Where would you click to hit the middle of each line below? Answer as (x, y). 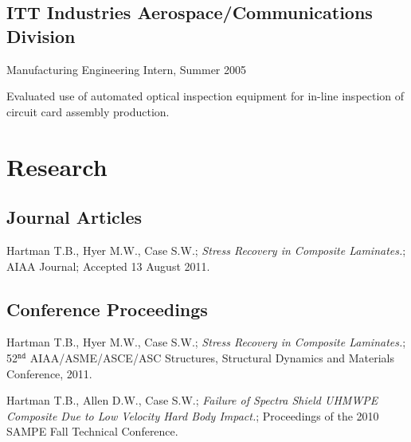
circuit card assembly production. (88, 111)
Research (57, 166)
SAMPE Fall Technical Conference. (92, 431)
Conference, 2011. (49, 373)
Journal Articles (74, 217)
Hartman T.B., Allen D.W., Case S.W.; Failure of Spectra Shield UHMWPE (192, 400)
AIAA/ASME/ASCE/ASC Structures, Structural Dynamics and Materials (212, 357)
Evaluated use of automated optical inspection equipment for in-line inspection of (205, 96)
